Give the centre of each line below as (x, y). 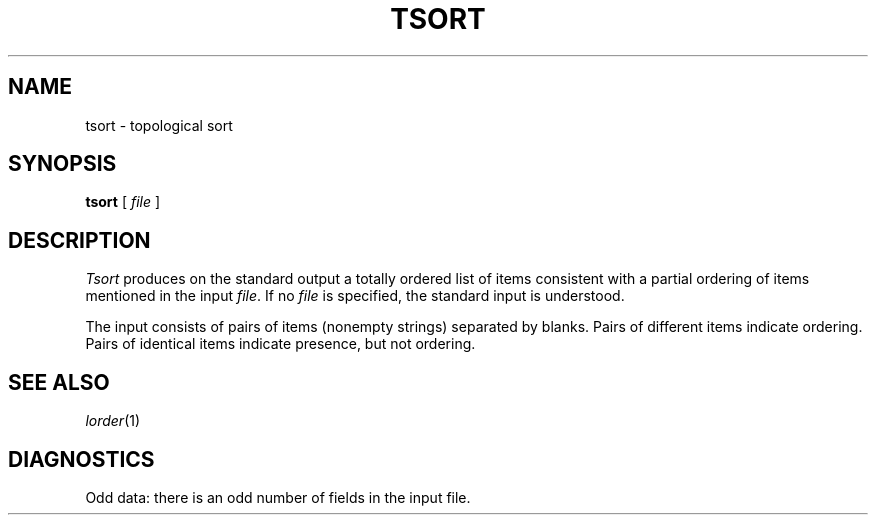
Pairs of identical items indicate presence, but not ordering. (280, 344)
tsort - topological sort (159, 125)
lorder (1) (113, 421)
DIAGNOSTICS (81, 459)
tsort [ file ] (123, 202)
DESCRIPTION (79, 240)
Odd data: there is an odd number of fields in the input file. (278, 497)
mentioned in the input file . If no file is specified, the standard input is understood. (355, 296)
